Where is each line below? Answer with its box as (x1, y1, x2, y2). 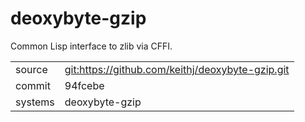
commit (15, 78, 51, 92)
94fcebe (64, 78, 105, 92)
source (15, 62, 48, 76)
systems (15, 95, 55, 109)
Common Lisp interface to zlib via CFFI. (10, 40, 173, 52)
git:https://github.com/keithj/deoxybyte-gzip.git (64, 62, 290, 76)
